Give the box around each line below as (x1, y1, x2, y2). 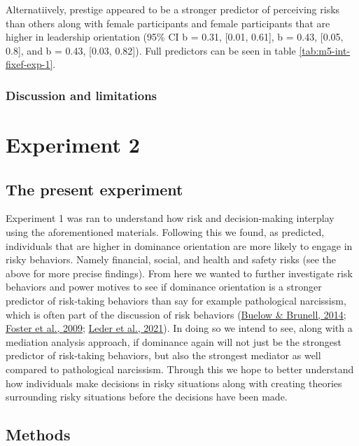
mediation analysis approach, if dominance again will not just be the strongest (6, 334, 342, 349)
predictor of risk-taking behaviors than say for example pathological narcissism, (6, 293, 346, 307)
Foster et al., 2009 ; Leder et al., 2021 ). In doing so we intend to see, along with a (6, 321, 353, 335)
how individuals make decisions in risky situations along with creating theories (6, 375, 342, 390)
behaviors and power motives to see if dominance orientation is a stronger (6, 279, 322, 294)
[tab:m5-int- (299, 43, 351, 57)
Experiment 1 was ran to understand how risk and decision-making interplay (6, 211, 335, 225)
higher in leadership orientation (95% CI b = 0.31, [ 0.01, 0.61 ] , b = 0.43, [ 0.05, (6, 29, 344, 44)
